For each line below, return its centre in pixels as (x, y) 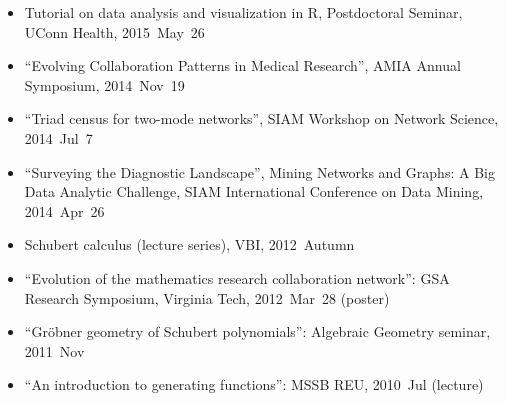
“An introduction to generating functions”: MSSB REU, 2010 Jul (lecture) (254, 384)
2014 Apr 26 (64, 210)
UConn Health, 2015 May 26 (114, 31)
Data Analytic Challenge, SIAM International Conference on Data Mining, (254, 191)
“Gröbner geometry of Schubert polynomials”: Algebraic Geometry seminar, (257, 331)
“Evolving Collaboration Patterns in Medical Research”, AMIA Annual (242, 65)
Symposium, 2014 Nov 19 (104, 84)
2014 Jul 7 (58, 137)
